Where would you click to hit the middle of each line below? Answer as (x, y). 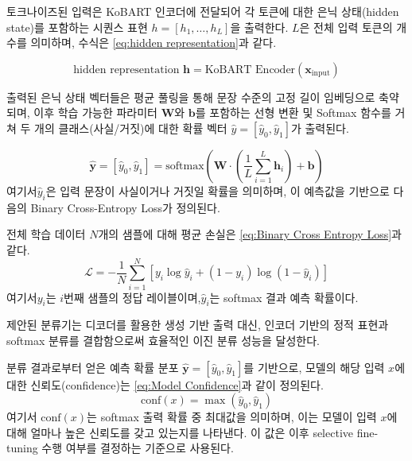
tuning (22, 448)
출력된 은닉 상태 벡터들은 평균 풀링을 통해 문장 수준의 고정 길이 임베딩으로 (191, 97)
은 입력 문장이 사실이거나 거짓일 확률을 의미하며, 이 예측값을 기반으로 (218, 190)
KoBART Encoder (250, 70)
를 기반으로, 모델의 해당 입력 (314, 367)
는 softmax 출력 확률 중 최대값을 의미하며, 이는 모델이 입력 (232, 417)
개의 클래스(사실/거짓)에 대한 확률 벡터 (131, 128)
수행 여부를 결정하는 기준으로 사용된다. (138, 448)
